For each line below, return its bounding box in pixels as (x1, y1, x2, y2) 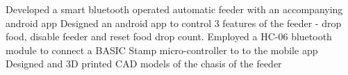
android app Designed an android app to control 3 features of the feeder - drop (6, 15, 342, 30)
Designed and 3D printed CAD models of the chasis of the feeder (6, 56, 282, 71)
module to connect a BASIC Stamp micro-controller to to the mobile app (6, 42, 318, 57)
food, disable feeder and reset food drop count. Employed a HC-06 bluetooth (6, 29, 332, 44)
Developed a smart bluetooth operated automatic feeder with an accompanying (6, 2, 343, 16)
